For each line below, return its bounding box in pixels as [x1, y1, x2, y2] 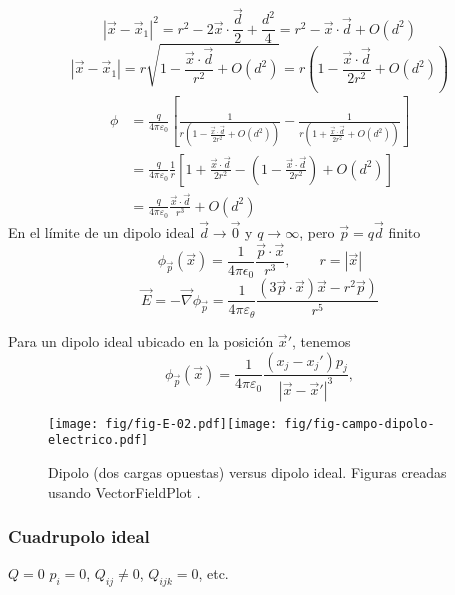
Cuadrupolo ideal [8, 524, 150, 549]
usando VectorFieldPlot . [48, 481, 201, 502]
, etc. [198, 563, 229, 584]
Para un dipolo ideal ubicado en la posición [8, 330, 274, 351]
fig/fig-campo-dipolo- [284, 416, 435, 431]
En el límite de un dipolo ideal [8, 222, 195, 243]
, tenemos [292, 330, 351, 351]
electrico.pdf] [48, 433, 149, 448]
